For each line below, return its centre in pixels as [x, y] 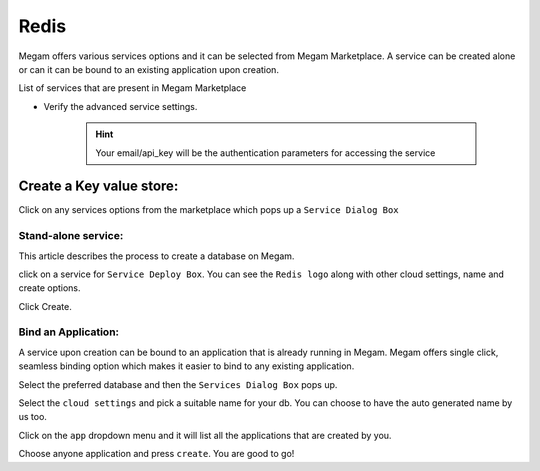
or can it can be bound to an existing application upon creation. [149, 69]
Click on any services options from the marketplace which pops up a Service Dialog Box [208, 210]
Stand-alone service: [71, 236]
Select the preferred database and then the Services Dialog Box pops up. [178, 384]
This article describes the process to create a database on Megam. [156, 256]
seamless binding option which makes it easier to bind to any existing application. [186, 366]
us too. [32, 417]
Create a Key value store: [98, 186]
